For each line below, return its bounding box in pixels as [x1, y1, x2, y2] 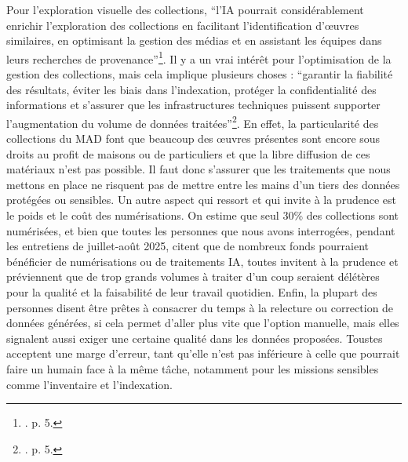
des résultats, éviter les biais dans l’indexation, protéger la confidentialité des [6, 81, 377, 97]
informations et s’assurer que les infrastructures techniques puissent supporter [6, 96, 381, 113]
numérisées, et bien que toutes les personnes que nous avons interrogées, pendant [6, 222, 395, 238]
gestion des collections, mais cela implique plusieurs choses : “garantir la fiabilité [6, 66, 393, 82]
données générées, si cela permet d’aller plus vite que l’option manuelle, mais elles [6, 315, 399, 331]
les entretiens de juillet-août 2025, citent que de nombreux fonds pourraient [6, 238, 370, 254]
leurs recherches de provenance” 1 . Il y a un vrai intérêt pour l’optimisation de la [6, 48, 392, 67]
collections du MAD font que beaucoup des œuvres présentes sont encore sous [6, 130, 381, 147]
